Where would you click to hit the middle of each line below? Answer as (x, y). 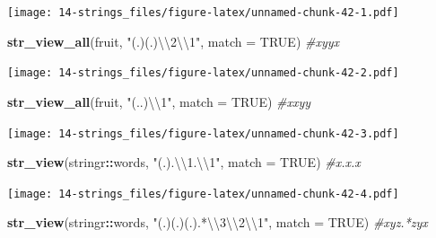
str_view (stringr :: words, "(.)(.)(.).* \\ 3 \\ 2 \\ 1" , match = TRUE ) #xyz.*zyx (218, 222)
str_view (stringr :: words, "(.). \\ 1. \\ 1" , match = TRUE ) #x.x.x (184, 162)
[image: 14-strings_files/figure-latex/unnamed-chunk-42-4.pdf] (203, 194)
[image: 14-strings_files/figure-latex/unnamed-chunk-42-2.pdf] (203, 73)
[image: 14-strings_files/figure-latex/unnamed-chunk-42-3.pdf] (203, 133)
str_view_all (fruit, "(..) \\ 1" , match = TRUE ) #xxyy (159, 101)
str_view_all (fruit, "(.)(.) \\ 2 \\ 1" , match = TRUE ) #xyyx (174, 41)
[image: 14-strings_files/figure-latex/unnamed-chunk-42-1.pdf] (203, 13)
